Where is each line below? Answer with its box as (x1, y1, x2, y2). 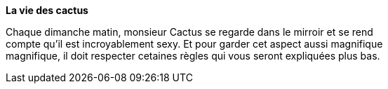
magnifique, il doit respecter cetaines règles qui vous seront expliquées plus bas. (6, 50, 380, 62)
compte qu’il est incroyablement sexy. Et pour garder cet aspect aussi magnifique (6, 38, 383, 50)
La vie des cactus (6, 4, 88, 16)
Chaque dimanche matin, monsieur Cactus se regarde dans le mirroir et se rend (6, 26, 373, 38)
